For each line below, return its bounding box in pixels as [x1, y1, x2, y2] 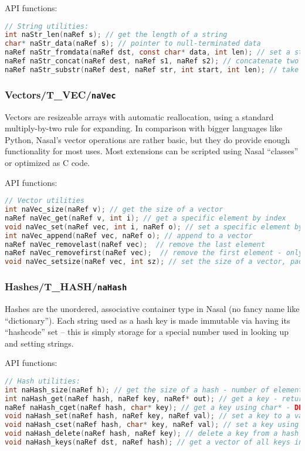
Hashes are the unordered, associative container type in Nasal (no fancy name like [5, 302, 300, 314]
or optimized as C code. [5, 157, 90, 168]
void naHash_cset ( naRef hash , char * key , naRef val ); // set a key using [5, 421, 299, 429]
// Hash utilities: [5, 377, 80, 385]
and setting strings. [5, 337, 74, 349]
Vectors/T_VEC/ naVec [5, 87, 116, 101]
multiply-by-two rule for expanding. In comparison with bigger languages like [5, 122, 282, 134]
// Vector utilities [5, 196, 85, 205]
